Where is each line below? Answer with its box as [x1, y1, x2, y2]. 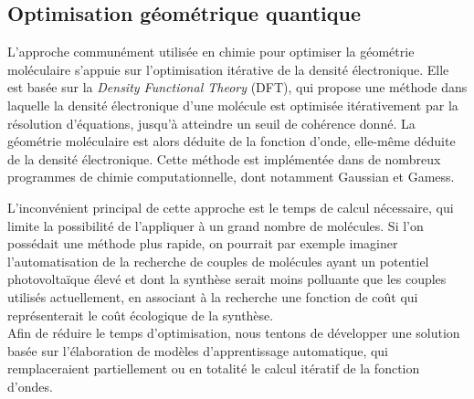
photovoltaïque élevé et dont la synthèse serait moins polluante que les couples [7, 269, 447, 289]
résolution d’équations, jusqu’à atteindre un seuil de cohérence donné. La [7, 113, 416, 132]
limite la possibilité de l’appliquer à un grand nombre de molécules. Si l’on [7, 215, 424, 235]
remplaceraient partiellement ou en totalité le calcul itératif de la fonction [7, 359, 420, 378]
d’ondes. [7, 376, 53, 395]
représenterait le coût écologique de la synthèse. [7, 305, 274, 324]
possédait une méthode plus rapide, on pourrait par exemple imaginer [7, 234, 398, 253]
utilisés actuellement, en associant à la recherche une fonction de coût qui [7, 287, 418, 306]
